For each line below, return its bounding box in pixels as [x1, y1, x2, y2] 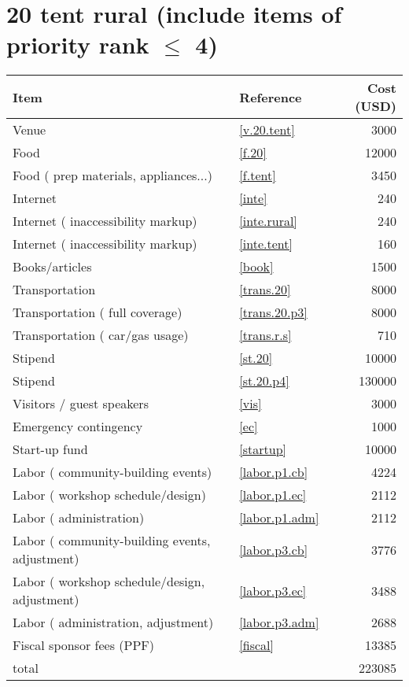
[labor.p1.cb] [239, 463, 308, 482]
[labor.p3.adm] [239, 613, 319, 632]
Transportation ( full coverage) [13, 303, 182, 322]
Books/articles [13, 257, 92, 276]
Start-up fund [13, 440, 88, 459]
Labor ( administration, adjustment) [13, 613, 214, 632]
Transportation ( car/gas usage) [13, 326, 189, 345]
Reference [239, 87, 302, 106]
